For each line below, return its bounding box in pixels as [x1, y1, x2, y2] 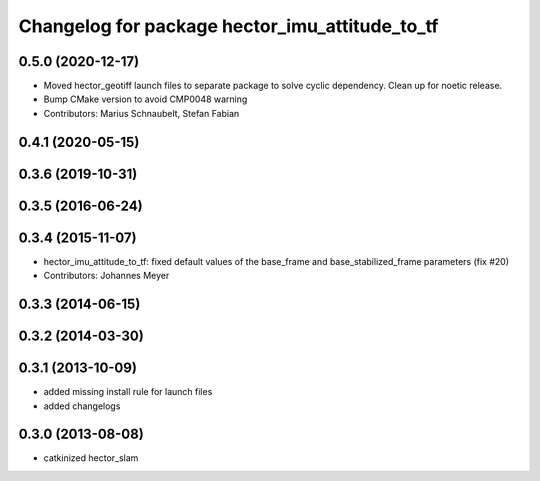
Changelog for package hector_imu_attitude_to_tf [18, 15, 439, 37]
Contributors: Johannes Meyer [43, 270, 170, 282]
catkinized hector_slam [43, 452, 139, 464]
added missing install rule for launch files [43, 386, 213, 398]
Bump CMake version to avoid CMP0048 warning [43, 93, 248, 105]
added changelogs [43, 400, 121, 412]
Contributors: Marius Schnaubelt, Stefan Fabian [43, 107, 240, 119]
